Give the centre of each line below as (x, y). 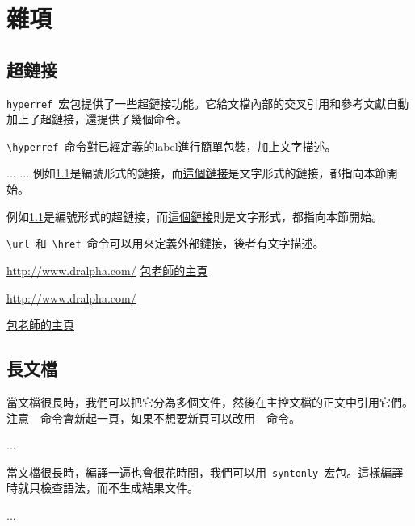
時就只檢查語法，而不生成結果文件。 (103, 488)
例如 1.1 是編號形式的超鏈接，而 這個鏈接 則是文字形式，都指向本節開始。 (195, 216)
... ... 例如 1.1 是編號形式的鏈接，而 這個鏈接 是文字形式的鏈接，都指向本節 (197, 173)
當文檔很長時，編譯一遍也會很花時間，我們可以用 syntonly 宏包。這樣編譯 (205, 472)
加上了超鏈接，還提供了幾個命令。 (97, 119)
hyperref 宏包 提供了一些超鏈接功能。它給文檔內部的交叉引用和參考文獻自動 (208, 103)
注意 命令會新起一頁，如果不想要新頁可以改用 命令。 (153, 417)
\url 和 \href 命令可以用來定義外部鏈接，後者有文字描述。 (166, 243)
